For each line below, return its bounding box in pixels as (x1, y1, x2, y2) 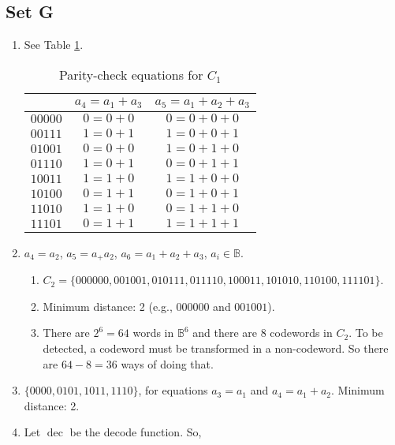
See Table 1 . (24, 36, 84, 53)
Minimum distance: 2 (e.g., (43, 297, 173, 314)
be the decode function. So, (69, 424, 202, 440)
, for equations (138, 382, 208, 398)
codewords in (270, 324, 333, 341)
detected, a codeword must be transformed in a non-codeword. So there (43, 339, 389, 356)
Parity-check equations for (58, 65, 203, 84)
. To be (348, 324, 383, 341)
